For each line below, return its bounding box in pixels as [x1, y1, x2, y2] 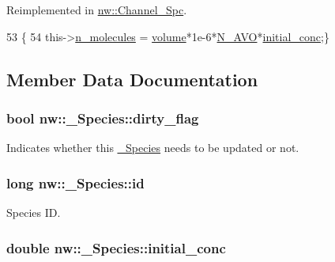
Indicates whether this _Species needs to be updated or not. [6, 139, 299, 156]
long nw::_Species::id [6, 173, 145, 192]
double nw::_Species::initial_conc [6, 237, 226, 257]
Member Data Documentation [6, 66, 258, 91]
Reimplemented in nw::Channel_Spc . [6, 2, 187, 17]
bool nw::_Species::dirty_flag [6, 108, 199, 127]
